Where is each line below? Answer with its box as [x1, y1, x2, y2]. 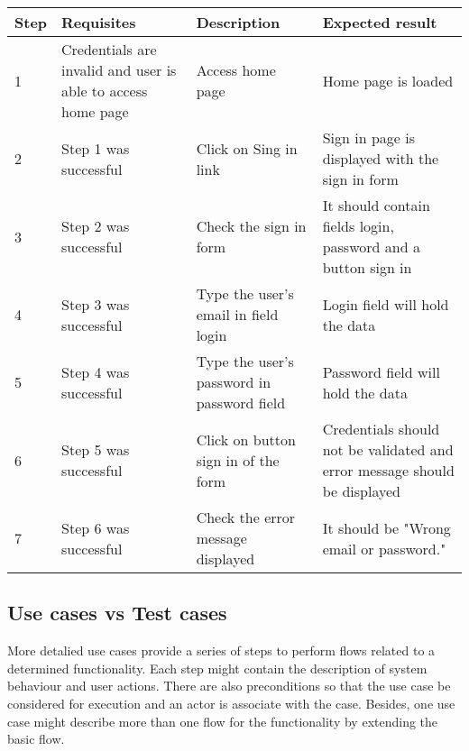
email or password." [322, 537, 446, 559]
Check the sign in [196, 215, 307, 236]
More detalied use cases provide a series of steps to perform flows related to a [7, 641, 436, 660]
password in [196, 371, 271, 392]
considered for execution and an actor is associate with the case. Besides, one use [7, 693, 455, 712]
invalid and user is [61, 60, 177, 80]
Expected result [322, 12, 437, 32]
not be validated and [322, 439, 454, 460]
